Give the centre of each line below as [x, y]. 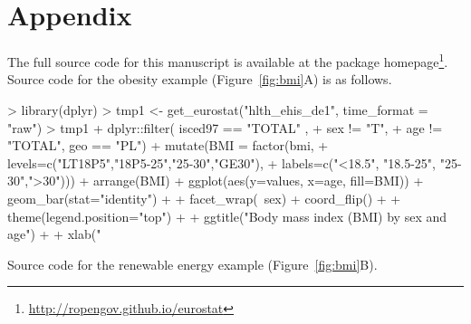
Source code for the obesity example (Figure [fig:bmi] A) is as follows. [200, 79]
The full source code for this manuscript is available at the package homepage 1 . [228, 60]
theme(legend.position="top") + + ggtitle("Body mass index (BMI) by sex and [227, 216]
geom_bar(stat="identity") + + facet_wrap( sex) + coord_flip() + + [204, 198]
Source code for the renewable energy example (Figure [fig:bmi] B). [192, 264]
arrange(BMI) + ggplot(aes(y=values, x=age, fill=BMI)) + [259, 181]
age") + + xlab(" [54, 234]
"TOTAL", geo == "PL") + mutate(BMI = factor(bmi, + [168, 145]
